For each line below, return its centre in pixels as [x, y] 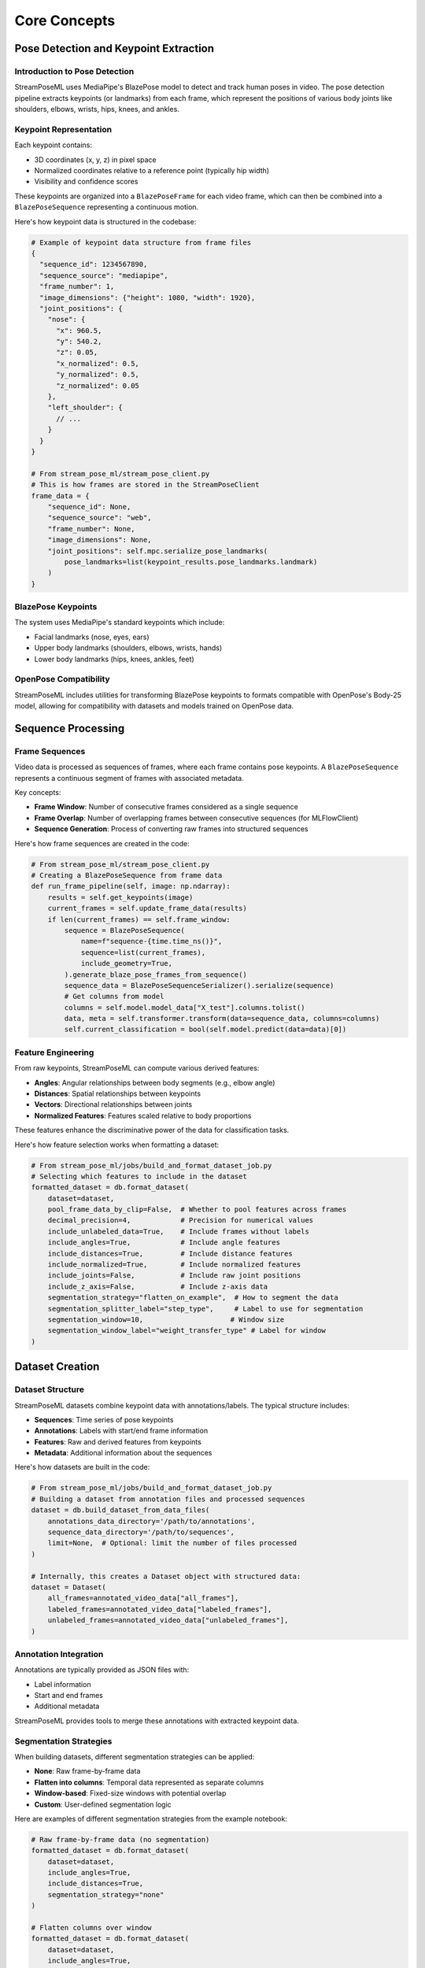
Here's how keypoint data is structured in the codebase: [105, 221]
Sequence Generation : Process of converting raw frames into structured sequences [171, 829]
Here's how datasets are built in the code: [82, 1467]
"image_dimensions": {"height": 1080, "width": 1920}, [148, 298]
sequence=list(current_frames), [143, 952]
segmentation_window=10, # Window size [166, 1319]
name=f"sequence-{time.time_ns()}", [152, 941]
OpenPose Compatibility [62, 679]
